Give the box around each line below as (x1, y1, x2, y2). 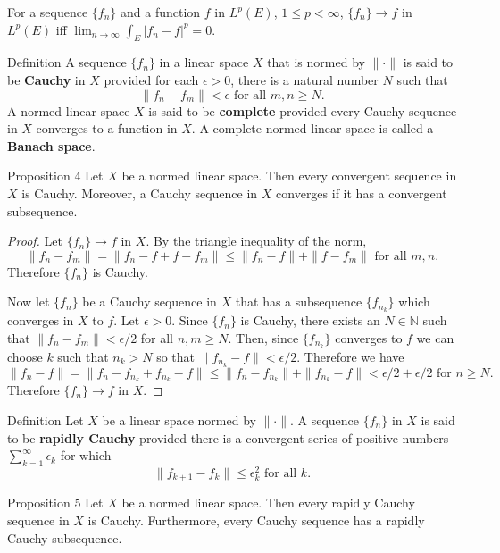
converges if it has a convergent (276, 183, 447, 202)
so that (156, 347, 196, 365)
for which (60, 446, 112, 465)
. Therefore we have (296, 347, 404, 365)
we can (416, 328, 454, 347)
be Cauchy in (7, 70, 86, 88)
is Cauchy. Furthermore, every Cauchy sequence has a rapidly (87, 511, 425, 530)
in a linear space (159, 53, 249, 71)
